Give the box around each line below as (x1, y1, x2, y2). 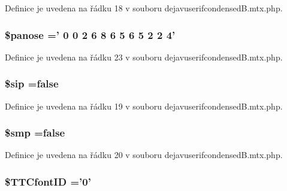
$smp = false (5, 125, 65, 140)
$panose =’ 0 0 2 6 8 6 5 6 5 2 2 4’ (5, 27, 176, 42)
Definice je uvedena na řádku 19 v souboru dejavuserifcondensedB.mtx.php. (5, 99, 283, 112)
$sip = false (5, 76, 59, 91)
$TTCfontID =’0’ (5, 174, 91, 189)
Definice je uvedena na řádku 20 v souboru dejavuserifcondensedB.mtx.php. (5, 148, 283, 161)
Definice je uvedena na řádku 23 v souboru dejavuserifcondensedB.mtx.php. (5, 50, 283, 63)
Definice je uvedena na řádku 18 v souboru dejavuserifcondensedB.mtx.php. (5, 2, 283, 14)
